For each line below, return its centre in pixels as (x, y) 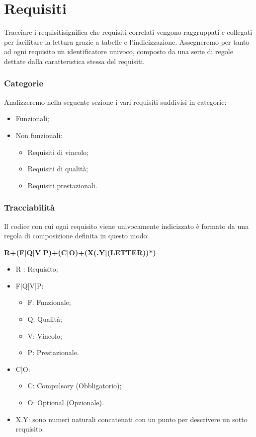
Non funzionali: (39, 135)
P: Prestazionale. (53, 352)
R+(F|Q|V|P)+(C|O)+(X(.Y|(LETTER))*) (80, 252)
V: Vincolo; (45, 335)
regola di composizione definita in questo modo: (77, 236)
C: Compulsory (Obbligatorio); (75, 386)
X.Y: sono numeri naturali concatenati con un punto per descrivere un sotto (131, 419)
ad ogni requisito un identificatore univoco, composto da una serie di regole (119, 51)
